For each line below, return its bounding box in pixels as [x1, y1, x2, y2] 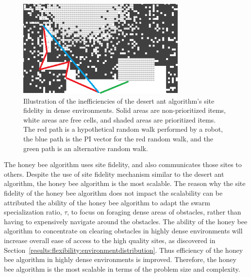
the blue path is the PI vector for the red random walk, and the [23, 134, 213, 144]
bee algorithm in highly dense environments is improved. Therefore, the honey [4, 254, 236, 264]
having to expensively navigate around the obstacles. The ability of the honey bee [4, 216, 248, 226]
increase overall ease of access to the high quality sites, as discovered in [4, 235, 216, 245]
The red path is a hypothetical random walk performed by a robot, [23, 124, 223, 134]
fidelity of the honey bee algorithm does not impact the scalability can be [4, 187, 223, 198]
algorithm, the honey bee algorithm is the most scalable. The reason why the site [4, 178, 246, 188]
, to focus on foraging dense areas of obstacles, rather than [67, 207, 241, 217]
